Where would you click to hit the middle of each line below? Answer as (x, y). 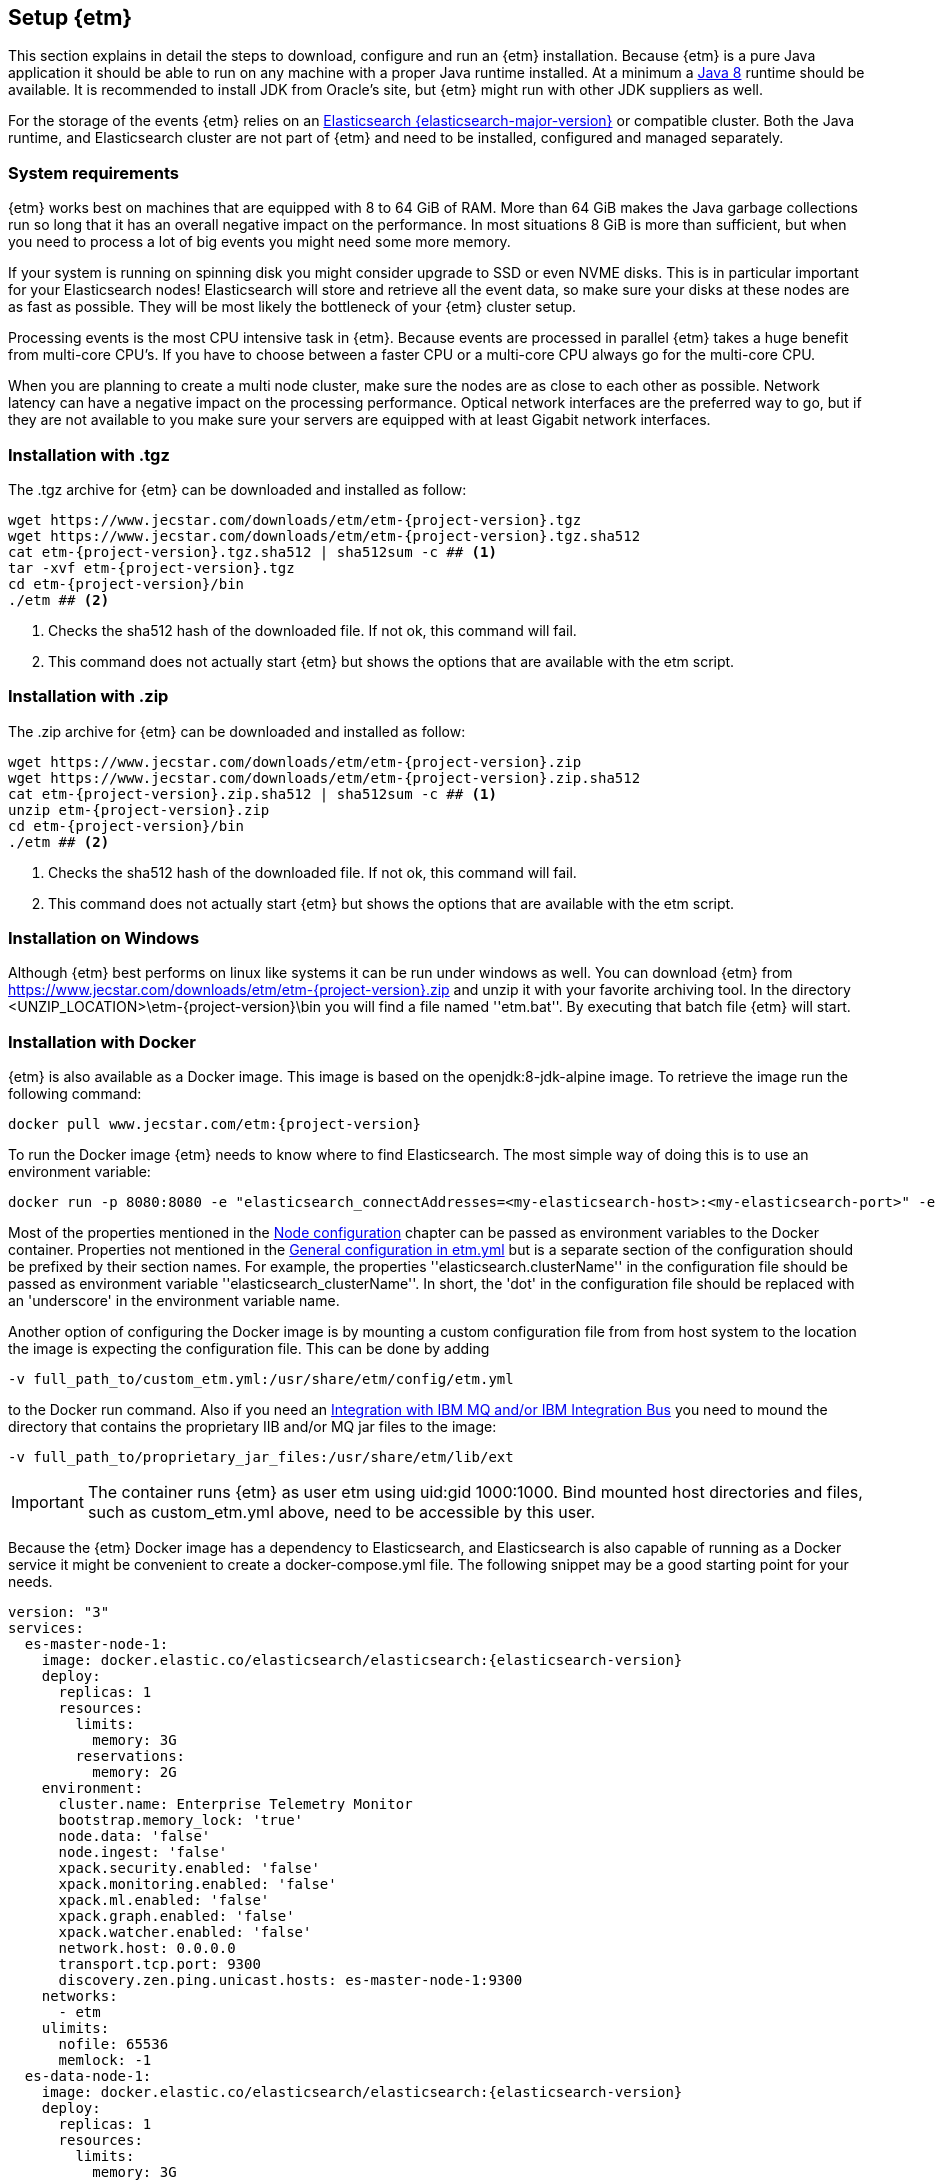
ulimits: (75, 2028)
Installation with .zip (88, 696)
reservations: (130, 1756)
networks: (79, 1996)
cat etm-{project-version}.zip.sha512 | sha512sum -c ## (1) (252, 793)
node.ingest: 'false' (143, 1852)
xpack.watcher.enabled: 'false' (185, 1932)
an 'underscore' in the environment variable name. (174, 1301)
